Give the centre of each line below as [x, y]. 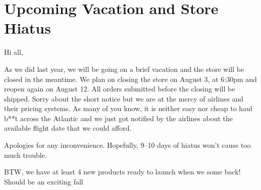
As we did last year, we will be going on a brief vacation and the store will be [124, 69]
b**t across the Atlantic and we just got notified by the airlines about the [119, 118]
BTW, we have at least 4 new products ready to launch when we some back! [122, 172]
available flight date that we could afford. [68, 128]
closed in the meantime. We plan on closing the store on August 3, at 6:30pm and [130, 79]
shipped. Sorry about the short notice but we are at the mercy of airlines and [124, 98]
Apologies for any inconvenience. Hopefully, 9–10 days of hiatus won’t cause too [127, 145]
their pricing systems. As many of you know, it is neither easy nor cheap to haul [128, 108]
